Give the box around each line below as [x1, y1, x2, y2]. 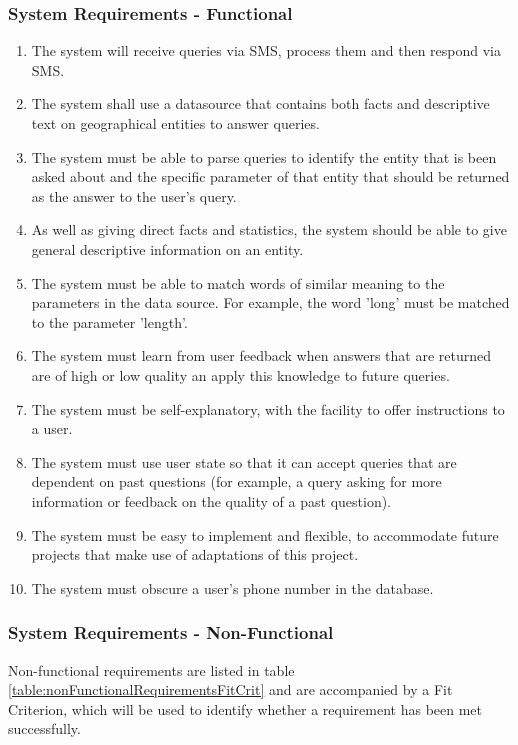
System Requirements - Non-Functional [8, 620, 334, 645]
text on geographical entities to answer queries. [31, 113, 320, 133]
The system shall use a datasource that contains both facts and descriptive [31, 93, 490, 114]
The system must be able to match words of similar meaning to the [31, 272, 445, 293]
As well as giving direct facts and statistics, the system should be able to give [31, 219, 507, 240]
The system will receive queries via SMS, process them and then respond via [31, 40, 501, 61]
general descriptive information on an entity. [31, 238, 304, 259]
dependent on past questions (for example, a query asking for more [31, 471, 442, 492]
